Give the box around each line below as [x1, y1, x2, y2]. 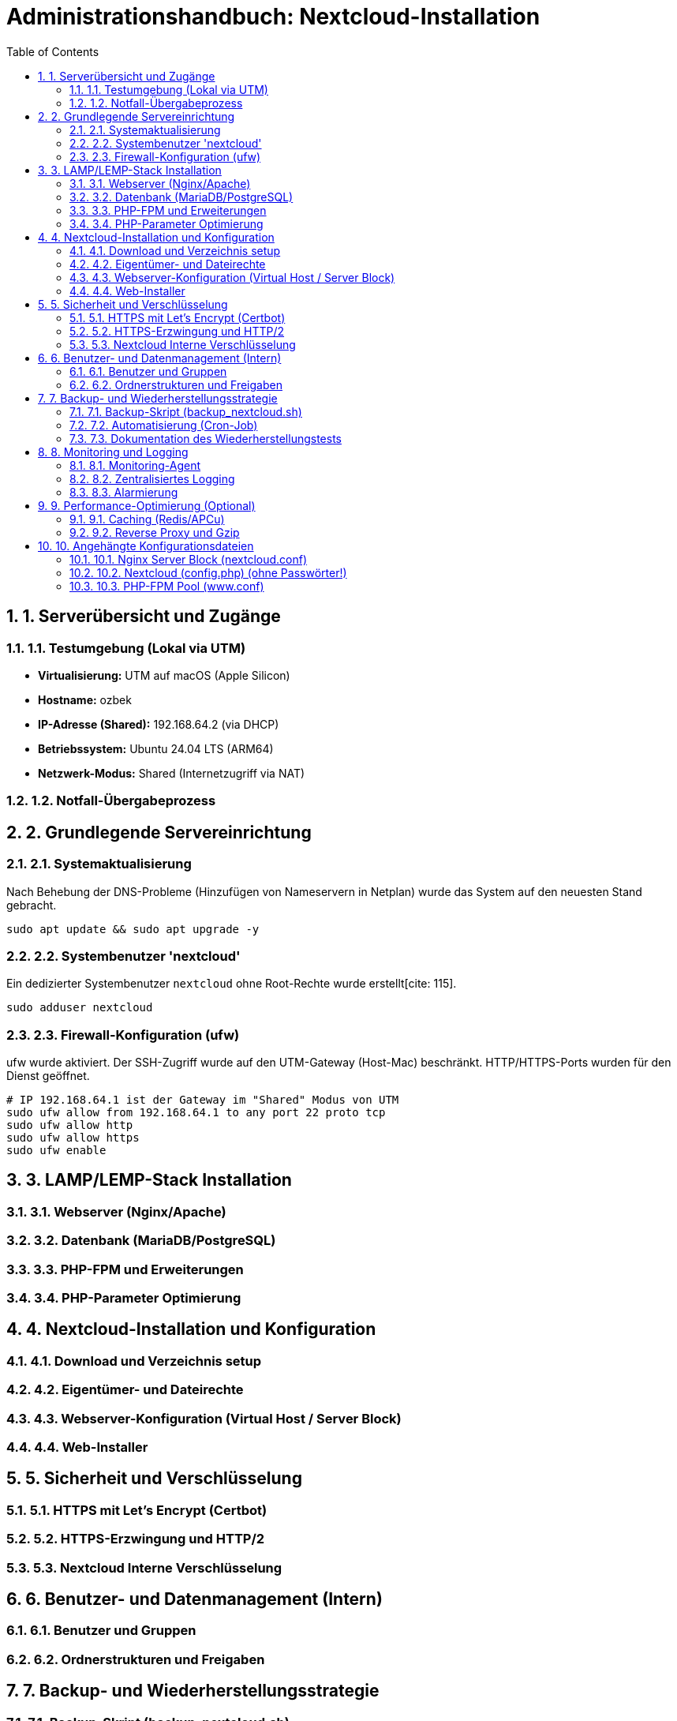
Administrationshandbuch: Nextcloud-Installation [6, 3, 540, 30]
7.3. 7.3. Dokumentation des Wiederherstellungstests [69, 431, 342, 445]
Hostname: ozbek [38, 692, 132, 707]
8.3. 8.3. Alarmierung [69, 485, 178, 499]
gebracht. [6, 898, 57, 912]
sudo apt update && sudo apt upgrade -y [6, 922, 260, 935]
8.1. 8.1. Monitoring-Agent [69, 458, 201, 472]
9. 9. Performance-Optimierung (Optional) [38, 498, 256, 512]
